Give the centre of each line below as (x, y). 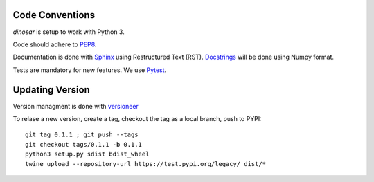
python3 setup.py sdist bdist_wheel (87, 154)
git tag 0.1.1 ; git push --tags (82, 135)
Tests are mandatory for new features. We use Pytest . (90, 70)
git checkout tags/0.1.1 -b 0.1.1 (83, 144)
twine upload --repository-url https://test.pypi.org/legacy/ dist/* (146, 164)
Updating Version (51, 90)
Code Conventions (54, 15)
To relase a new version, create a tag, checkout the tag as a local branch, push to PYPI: (137, 118)
